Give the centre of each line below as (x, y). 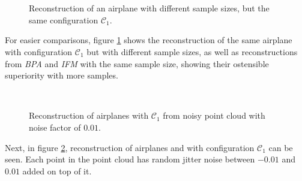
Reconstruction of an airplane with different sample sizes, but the (149, 8)
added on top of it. (57, 171)
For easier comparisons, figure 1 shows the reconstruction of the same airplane (149, 40)
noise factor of (55, 127)
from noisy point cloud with (214, 115)
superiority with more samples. (62, 75)
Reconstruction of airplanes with (89, 115)
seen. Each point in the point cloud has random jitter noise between (130, 159)
